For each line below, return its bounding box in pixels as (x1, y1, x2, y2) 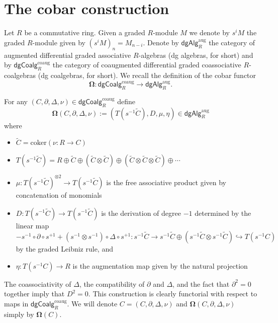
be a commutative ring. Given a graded (24, 27, 145, 38)
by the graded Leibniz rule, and (16, 244, 113, 254)
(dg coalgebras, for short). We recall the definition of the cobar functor (38, 69, 256, 80)
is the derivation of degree (101, 207, 181, 218)
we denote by (189, 27, 230, 38)
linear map (16, 220, 49, 230)
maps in (4, 298, 29, 308)
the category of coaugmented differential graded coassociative (52, 59, 241, 70)
